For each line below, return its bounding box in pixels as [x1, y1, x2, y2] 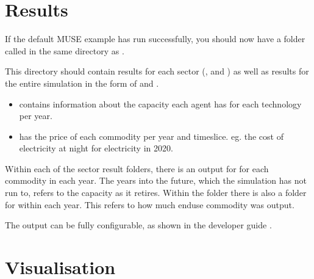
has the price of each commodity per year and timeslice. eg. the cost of [19, 129, 284, 142]
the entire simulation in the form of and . [5, 76, 159, 89]
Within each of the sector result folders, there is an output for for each [5, 162, 269, 175]
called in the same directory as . [5, 44, 124, 57]
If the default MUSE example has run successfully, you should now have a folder [5, 32, 305, 45]
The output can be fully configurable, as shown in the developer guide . [5, 219, 272, 231]
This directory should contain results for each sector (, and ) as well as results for [5, 65, 309, 78]
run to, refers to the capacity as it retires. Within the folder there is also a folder [5, 186, 307, 199]
